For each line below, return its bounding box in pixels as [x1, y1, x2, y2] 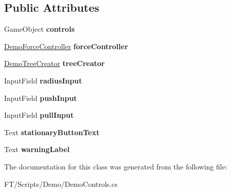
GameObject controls [4, 24, 75, 34]
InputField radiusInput [4, 75, 82, 85]
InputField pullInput [4, 110, 74, 120]
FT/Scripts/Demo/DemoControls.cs [4, 178, 118, 189]
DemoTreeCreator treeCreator [4, 58, 105, 69]
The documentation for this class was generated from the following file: [4, 161, 227, 171]
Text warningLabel [4, 144, 70, 155]
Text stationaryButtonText [4, 126, 100, 137]
